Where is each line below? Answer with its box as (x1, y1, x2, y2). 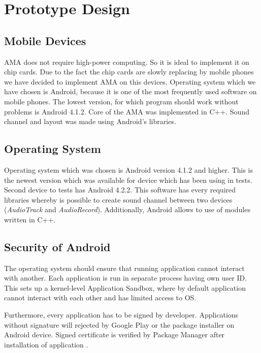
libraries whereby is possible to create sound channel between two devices (4, 194, 233, 205)
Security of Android (4, 239, 111, 254)
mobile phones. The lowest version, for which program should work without (4, 96, 239, 106)
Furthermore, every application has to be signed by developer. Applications (4, 309, 239, 320)
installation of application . (4, 339, 88, 349)
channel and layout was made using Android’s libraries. (4, 116, 176, 127)
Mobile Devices (4, 32, 86, 48)
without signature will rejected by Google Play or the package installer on (4, 319, 235, 330)
